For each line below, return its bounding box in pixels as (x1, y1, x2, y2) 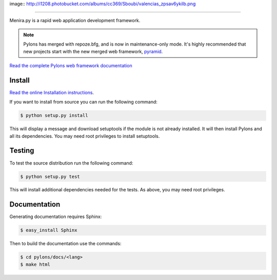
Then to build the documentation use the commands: (9, 241, 122, 247)
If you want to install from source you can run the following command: (9, 99, 157, 105)
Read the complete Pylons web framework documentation (9, 62, 133, 69)
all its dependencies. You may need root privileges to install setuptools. (9, 133, 160, 139)
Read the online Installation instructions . (9, 89, 94, 95)
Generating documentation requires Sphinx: (9, 213, 102, 220)
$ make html (20, 262, 51, 267)
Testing (9, 146, 34, 155)
